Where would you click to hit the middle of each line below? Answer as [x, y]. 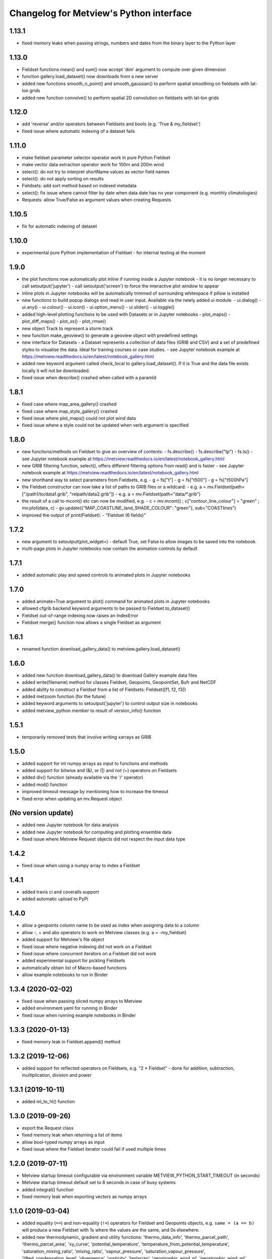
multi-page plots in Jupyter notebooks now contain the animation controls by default [110, 548]
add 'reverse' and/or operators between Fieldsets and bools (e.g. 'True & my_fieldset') [111, 124]
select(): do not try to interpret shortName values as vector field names [96, 172]
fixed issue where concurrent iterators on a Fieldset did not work [89, 953]
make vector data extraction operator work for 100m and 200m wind [93, 165]
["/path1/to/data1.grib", [45, 494]
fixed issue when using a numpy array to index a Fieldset [81, 866]
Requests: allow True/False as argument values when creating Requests [96, 200]
